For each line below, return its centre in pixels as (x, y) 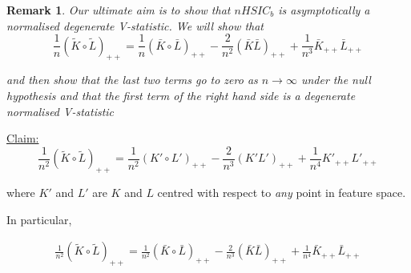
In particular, (39, 219)
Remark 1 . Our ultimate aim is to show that (119, 10)
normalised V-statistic (60, 111)
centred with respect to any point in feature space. (282, 193)
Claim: (23, 138)
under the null (336, 80)
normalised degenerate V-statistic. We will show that (135, 25)
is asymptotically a (324, 10)
